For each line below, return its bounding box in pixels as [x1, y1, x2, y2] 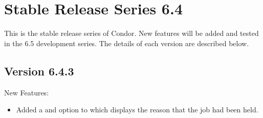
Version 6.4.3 [4, 63, 74, 78]
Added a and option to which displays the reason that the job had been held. [16, 104, 258, 115]
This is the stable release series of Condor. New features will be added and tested [4, 28, 259, 38]
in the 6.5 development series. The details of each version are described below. [4, 37, 249, 48]
